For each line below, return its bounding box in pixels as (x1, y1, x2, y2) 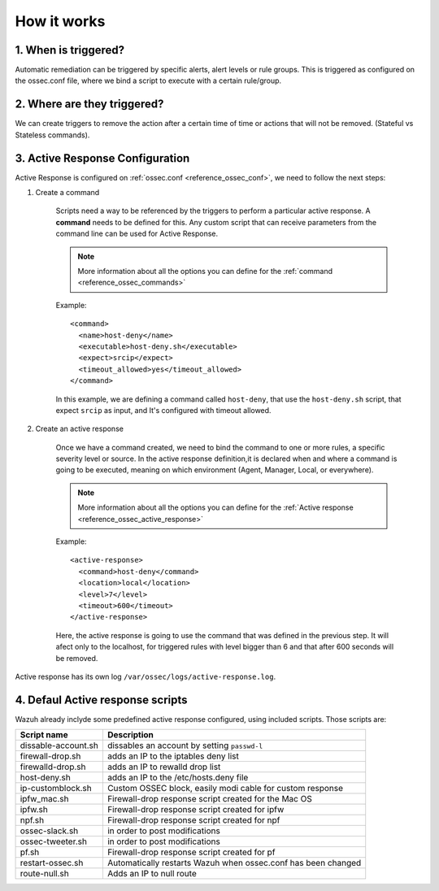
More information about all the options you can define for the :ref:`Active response (77, 502, 354, 512)
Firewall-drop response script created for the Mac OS (106, 793, 312, 805)
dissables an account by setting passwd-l (106, 740, 263, 751)
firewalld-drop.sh (20, 761, 86, 772)
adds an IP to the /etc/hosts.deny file (106, 772, 249, 784)
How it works (15, 12, 106, 30)
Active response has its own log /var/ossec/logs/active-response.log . (15, 672, 276, 681)
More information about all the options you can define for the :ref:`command (77, 267, 333, 276)
